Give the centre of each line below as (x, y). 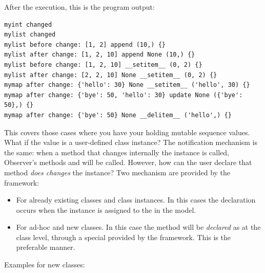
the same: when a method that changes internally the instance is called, (117, 152)
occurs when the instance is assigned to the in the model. (106, 210)
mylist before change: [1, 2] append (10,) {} (85, 44)
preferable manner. (46, 247)
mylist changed (30, 35)
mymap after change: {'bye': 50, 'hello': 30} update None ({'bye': (124, 95)
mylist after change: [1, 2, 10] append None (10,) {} (100, 55)
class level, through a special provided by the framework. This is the (123, 237)
